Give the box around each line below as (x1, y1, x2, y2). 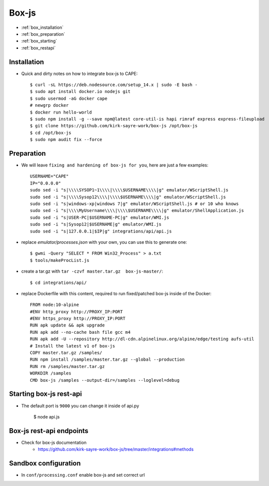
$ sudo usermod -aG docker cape (30, 95, 108, 101)
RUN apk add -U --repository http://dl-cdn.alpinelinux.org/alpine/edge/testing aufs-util (30, 336, 254, 342)
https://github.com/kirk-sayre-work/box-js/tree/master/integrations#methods (38, 446, 194, 452)
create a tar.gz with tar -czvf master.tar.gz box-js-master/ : (21, 268, 163, 274)
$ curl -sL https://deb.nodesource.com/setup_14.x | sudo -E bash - (30, 82, 198, 88)
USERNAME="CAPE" (30, 174, 69, 179)
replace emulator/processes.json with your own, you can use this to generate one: (21, 239, 187, 245)
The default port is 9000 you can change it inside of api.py (21, 403, 139, 409)
